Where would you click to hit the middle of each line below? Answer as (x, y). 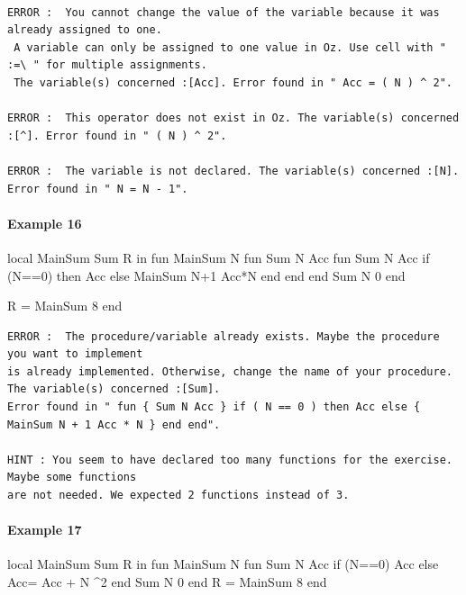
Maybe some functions (72, 478)
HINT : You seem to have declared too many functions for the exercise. (230, 460)
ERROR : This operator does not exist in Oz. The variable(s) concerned (233, 118)
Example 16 (45, 223)
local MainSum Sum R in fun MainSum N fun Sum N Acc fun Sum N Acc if (219, 257)
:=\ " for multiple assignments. (107, 65)
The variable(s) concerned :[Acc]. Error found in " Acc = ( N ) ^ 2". (233, 82)
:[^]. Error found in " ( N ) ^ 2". (117, 135)
